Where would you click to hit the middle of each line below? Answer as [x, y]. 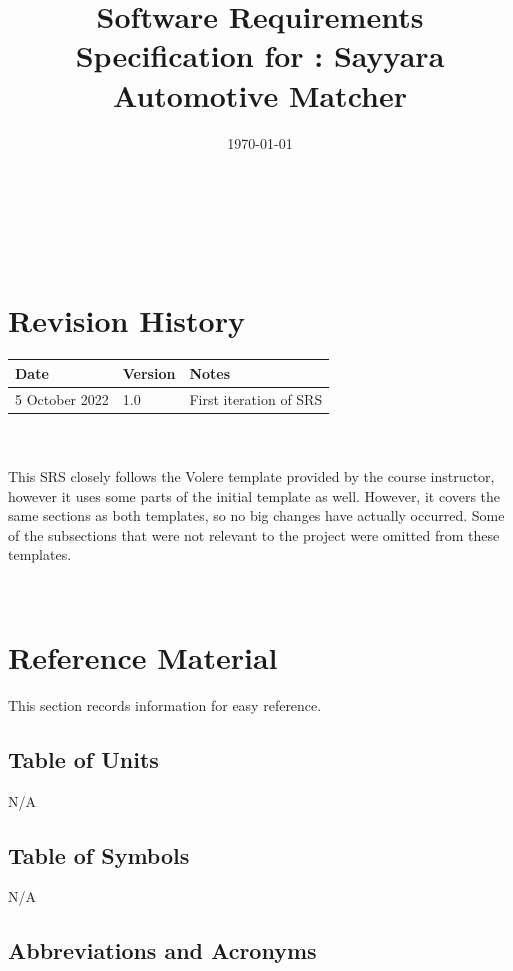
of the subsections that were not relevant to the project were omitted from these [254, 534]
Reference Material [143, 656]
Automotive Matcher [260, 94]
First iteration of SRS [256, 398]
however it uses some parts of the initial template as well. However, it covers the [254, 495]
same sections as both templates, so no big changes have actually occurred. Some [256, 515]
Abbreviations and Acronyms [162, 950]
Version [149, 372]
